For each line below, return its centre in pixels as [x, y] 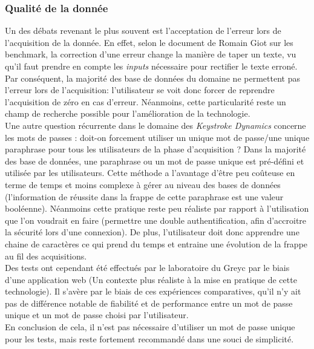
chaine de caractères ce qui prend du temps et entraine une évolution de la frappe [156, 243]
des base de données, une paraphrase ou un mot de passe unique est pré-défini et [155, 161]
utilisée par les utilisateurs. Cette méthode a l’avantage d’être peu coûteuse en [150, 173]
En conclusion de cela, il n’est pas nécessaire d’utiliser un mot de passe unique [150, 327]
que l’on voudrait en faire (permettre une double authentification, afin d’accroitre [156, 220]
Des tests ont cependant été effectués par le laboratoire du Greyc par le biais [147, 268]
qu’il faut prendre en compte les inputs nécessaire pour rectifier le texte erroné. [151, 66]
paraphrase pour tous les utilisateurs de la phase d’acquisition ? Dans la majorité [155, 149]
